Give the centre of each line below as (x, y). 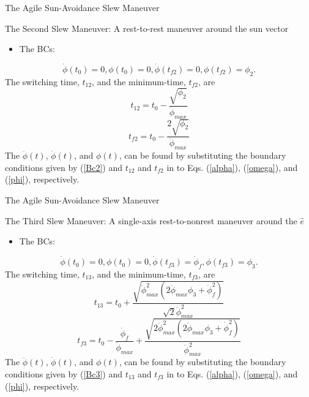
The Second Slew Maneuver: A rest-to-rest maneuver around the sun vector (147, 28)
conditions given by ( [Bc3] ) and (64, 373)
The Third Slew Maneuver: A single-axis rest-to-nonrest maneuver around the (151, 220)
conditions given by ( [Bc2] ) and (64, 167)
